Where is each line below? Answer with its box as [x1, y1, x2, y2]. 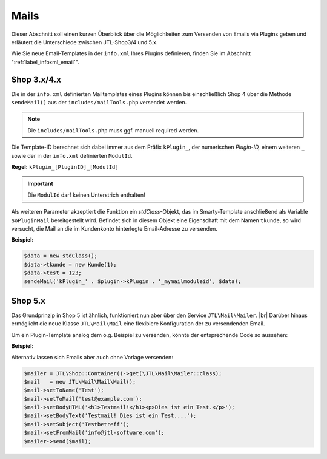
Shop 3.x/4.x [11, 74, 62, 84]
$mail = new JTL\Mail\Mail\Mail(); [24, 378, 136, 385]
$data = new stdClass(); [24, 253, 98, 259]
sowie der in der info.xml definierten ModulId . [11, 152, 133, 159]
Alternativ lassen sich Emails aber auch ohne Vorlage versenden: [11, 353, 174, 361]
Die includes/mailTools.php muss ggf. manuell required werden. [27, 126, 199, 134]
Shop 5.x [11, 295, 45, 306]
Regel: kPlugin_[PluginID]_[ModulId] [11, 163, 119, 170]
